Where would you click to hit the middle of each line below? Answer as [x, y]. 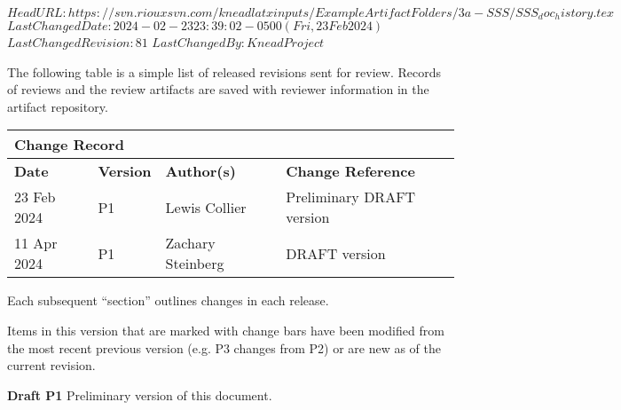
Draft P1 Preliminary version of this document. [140, 394]
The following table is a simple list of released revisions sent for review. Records [224, 71]
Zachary [190, 243]
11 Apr [36, 243]
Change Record [69, 145]
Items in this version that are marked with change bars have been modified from [226, 330]
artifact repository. [58, 106]
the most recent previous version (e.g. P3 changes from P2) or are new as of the [224, 347]
